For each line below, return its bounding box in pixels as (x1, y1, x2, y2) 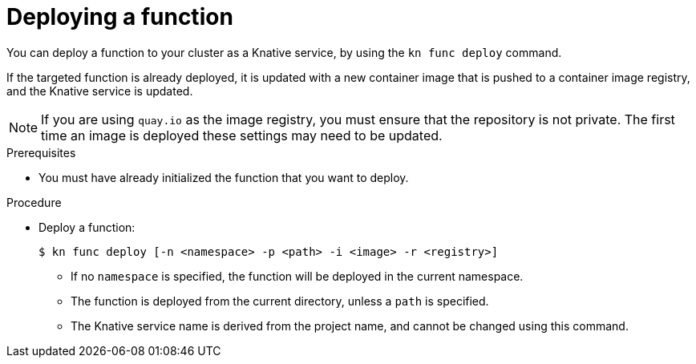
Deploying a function (6, 3, 233, 30)
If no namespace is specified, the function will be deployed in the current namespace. (71, 269, 524, 283)
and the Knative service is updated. (6, 83, 193, 98)
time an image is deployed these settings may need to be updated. (41, 127, 443, 144)
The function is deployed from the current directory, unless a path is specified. (71, 293, 489, 308)
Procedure (6, 195, 62, 209)
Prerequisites (6, 145, 76, 160)
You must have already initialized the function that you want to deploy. (38, 170, 409, 184)
